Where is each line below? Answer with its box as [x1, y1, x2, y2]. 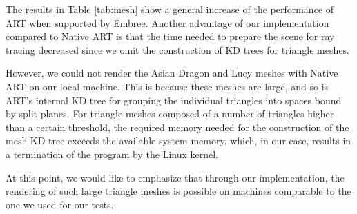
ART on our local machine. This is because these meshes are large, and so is [6, 79, 329, 93]
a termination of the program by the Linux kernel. [6, 146, 218, 161]
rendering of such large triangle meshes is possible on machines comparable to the [6, 184, 351, 198]
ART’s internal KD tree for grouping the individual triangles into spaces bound [6, 93, 342, 107]
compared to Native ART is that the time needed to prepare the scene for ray [6, 29, 335, 43]
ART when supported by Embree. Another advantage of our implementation [6, 15, 329, 30]
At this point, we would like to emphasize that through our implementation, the [6, 170, 345, 184]
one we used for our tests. [6, 197, 114, 211]
